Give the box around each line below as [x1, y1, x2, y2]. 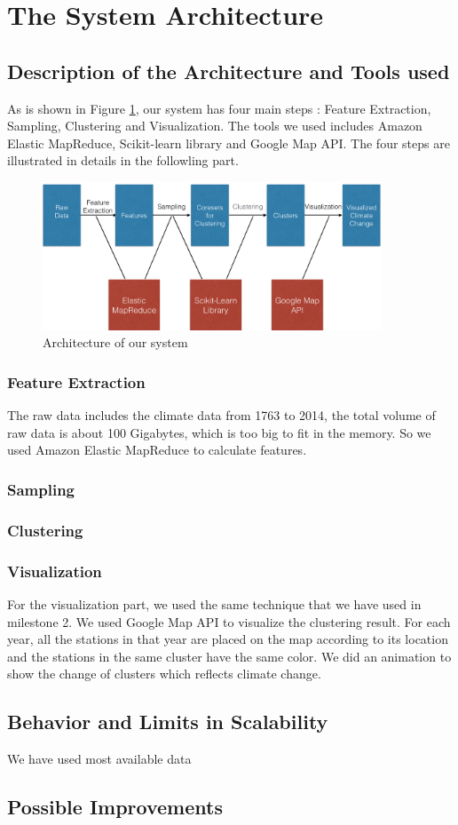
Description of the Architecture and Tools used [7, 57, 450, 84]
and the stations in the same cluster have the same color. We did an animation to [7, 647, 452, 665]
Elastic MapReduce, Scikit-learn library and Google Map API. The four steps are [7, 133, 450, 152]
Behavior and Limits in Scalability [7, 708, 328, 735]
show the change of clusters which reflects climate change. [7, 664, 321, 683]
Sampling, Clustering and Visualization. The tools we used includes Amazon [7, 116, 422, 135]
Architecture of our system [43, 333, 188, 352]
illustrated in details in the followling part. [7, 151, 239, 170]
